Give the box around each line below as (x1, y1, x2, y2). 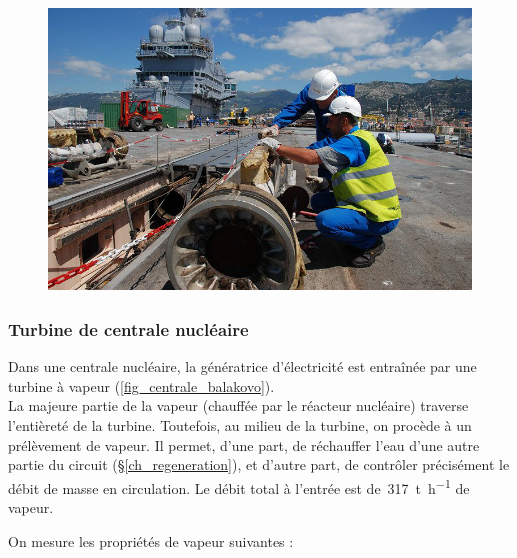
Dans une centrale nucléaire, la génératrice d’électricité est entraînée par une (8, 356, 477, 377)
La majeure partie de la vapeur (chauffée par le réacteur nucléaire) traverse (8, 395, 469, 416)
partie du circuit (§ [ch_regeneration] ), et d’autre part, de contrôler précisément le (8, 454, 510, 475)
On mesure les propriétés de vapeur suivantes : (8, 530, 294, 551)
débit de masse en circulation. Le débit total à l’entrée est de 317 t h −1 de (8, 474, 470, 498)
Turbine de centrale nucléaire (8, 316, 249, 341)
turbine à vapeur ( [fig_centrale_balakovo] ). (8, 375, 275, 396)
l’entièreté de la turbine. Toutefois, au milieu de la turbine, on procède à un (8, 415, 472, 436)
